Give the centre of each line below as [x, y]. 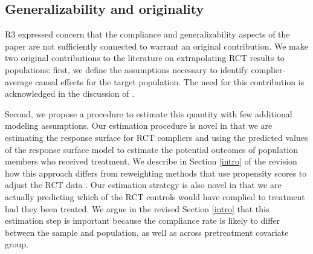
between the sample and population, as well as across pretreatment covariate [147, 232]
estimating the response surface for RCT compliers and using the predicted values [156, 137]
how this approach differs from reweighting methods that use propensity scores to [156, 173]
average [19, 81]
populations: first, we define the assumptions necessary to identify [127, 69]
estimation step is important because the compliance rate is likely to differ [143, 220]
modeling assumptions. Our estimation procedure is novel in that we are [139, 125]
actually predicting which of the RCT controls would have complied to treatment [155, 196]
